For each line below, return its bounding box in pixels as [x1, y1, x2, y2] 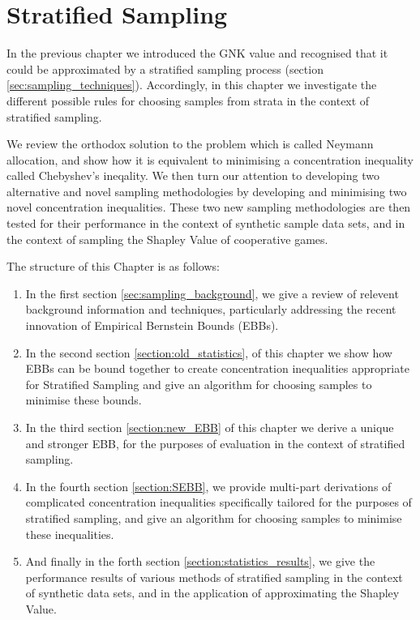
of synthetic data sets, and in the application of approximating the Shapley [25, 584, 400, 601]
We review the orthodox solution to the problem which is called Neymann [6, 135, 374, 152]
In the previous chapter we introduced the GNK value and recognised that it [6, 45, 388, 62]
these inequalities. [25, 525, 114, 542]
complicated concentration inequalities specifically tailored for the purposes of [25, 494, 412, 511]
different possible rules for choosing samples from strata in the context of [6, 92, 370, 109]
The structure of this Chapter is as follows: [6, 258, 220, 275]
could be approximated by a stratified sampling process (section [6, 60, 324, 77]
